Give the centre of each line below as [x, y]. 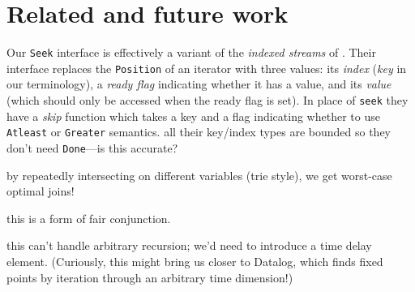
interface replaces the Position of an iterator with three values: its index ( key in [207, 68]
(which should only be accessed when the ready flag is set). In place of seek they [207, 100]
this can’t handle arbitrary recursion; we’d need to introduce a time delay [189, 245]
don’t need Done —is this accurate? [92, 147]
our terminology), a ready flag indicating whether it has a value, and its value [199, 84]
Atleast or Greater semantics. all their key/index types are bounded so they [199, 132]
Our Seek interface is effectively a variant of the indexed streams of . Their [191, 52]
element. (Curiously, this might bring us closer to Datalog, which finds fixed [195, 261]
